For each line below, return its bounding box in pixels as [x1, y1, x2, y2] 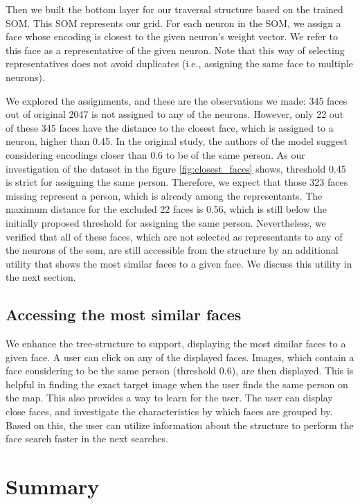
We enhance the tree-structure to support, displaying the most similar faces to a [6, 336, 346, 351]
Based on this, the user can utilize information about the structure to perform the [6, 417, 354, 432]
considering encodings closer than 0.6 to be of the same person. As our [6, 147, 305, 162]
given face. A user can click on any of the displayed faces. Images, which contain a [6, 349, 354, 364]
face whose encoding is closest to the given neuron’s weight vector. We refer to [6, 29, 338, 44]
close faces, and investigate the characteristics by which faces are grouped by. [6, 404, 333, 419]
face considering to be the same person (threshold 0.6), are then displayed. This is [6, 363, 354, 378]
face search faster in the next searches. [6, 431, 168, 446]
